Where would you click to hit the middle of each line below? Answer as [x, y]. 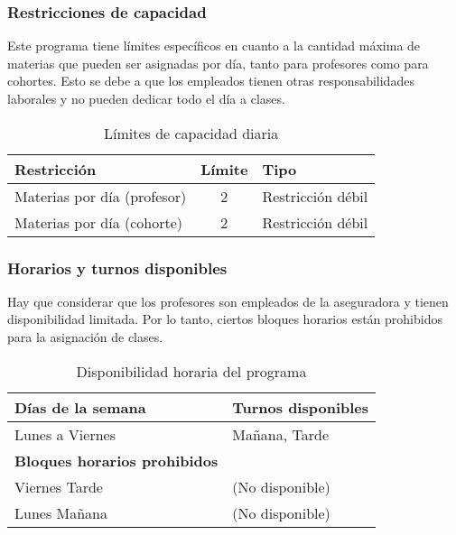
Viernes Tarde [59, 486]
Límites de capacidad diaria [191, 133]
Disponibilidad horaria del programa [191, 371]
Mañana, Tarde [280, 434]
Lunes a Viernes [65, 434]
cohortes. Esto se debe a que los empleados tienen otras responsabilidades [211, 81]
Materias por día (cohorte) [99, 222]
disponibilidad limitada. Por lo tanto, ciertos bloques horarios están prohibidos [225, 319]
